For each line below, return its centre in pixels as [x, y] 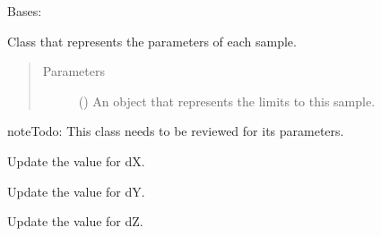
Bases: [25, 11]
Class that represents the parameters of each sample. [152, 41]
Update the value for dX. [76, 160]
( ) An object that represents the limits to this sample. [227, 101]
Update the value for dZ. [75, 221]
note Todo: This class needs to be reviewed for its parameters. [176, 131]
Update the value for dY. [76, 191]
